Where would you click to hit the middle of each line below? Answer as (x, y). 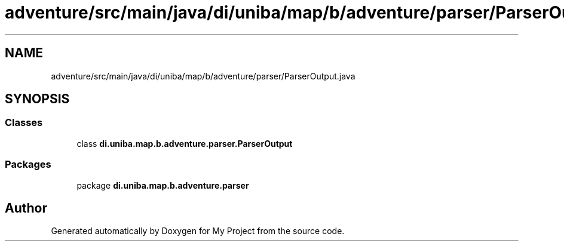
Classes (24, 123)
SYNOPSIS (37, 99)
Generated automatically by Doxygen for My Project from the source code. (198, 231)
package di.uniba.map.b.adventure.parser (163, 185)
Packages (28, 164)
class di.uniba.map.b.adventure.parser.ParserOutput (185, 143)
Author (26, 208)
